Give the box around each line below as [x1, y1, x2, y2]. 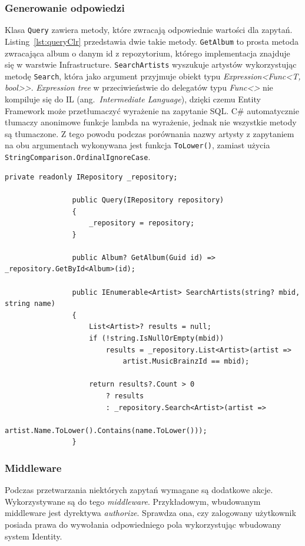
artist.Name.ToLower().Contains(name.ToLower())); [5, 426, 207, 435]
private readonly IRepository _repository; [5, 172, 178, 181]
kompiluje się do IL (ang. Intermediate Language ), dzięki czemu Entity [5, 93, 261, 105]
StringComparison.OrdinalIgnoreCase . [5, 151, 151, 163]
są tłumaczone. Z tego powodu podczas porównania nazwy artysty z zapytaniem [5, 127, 294, 139]
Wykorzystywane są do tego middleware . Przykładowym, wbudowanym [5, 495, 261, 507]
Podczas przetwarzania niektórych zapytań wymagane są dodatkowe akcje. [5, 484, 273, 496]
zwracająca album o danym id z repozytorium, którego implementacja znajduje [5, 46, 290, 59]
